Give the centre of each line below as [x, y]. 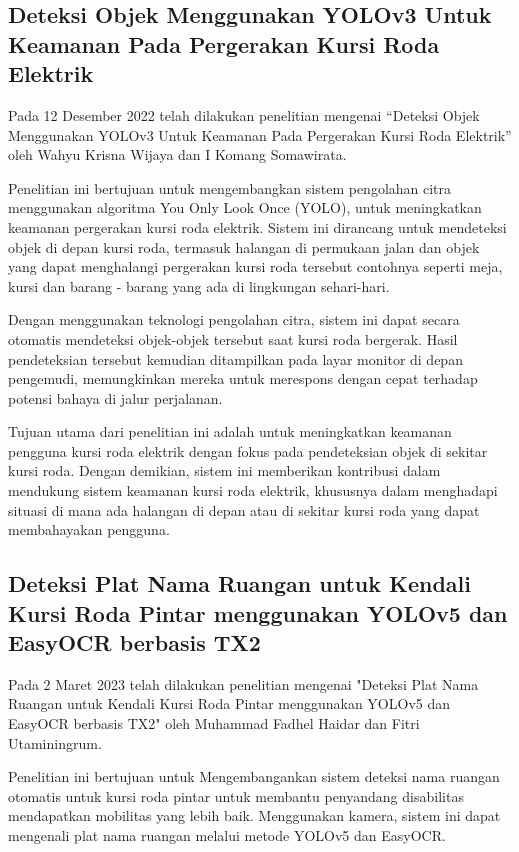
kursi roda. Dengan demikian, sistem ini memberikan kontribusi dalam [224, 470]
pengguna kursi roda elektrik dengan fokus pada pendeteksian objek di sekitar [248, 450]
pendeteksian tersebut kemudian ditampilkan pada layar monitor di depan [235, 358]
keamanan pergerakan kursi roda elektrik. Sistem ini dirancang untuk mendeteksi [257, 226]
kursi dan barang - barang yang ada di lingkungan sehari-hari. [199, 285]
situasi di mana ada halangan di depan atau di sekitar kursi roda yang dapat [244, 509]
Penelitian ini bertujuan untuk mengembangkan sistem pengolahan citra [230, 187]
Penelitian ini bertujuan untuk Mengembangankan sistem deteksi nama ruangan [254, 776]
